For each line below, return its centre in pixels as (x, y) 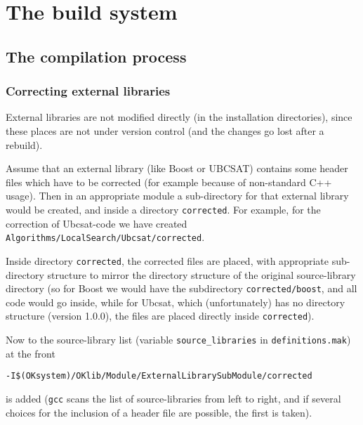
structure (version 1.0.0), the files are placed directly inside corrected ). (160, 316)
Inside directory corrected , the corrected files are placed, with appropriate (167, 260)
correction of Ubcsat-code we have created (97, 223)
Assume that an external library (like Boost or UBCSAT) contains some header (177, 168)
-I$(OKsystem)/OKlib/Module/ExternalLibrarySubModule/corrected (159, 376)
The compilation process (96, 56)
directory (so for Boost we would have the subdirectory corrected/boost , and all (181, 288)
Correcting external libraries (88, 91)
